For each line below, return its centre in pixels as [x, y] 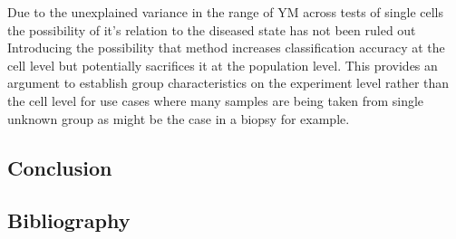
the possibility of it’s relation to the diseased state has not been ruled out [212, 29]
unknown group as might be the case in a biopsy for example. [179, 118]
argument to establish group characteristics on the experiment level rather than [228, 83]
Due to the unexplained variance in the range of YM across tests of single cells [226, 12]
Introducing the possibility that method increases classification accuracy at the [226, 48]
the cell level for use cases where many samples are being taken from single [216, 100]
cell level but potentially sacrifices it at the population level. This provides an [223, 65]
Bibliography [69, 220]
